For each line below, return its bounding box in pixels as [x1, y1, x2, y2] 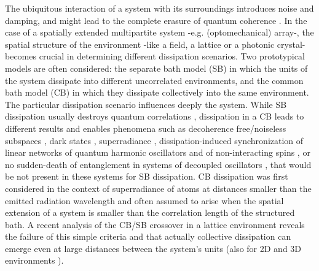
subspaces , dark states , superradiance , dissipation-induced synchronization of [5, 134, 304, 147]
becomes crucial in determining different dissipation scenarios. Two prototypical [5, 50, 305, 63]
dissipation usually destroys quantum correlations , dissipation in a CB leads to [5, 110, 304, 123]
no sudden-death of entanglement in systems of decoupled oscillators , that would [5, 158, 312, 170]
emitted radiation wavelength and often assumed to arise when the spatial [5, 194, 284, 207]
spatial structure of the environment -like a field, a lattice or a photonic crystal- [5, 37, 305, 50]
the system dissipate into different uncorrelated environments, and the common [5, 74, 304, 86]
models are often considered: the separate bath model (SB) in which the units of [5, 61, 308, 74]
